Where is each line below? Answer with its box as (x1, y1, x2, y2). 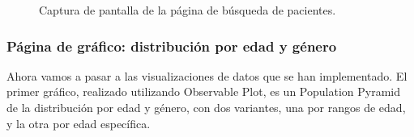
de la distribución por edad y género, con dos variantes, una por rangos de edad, (6, 99, 406, 115)
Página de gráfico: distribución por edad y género (6, 35, 337, 56)
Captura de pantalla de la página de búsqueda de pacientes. (39, 2, 336, 18)
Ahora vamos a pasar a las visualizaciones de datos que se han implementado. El (6, 67, 408, 84)
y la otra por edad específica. (6, 114, 151, 131)
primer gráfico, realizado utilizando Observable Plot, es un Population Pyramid (6, 83, 400, 100)
